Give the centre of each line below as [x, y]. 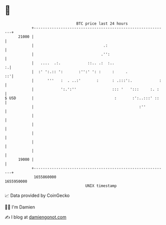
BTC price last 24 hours [102, 24]
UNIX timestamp [101, 186]
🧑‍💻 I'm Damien [20, 207]
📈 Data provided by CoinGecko [37, 195]
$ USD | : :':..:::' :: [82, 98]
